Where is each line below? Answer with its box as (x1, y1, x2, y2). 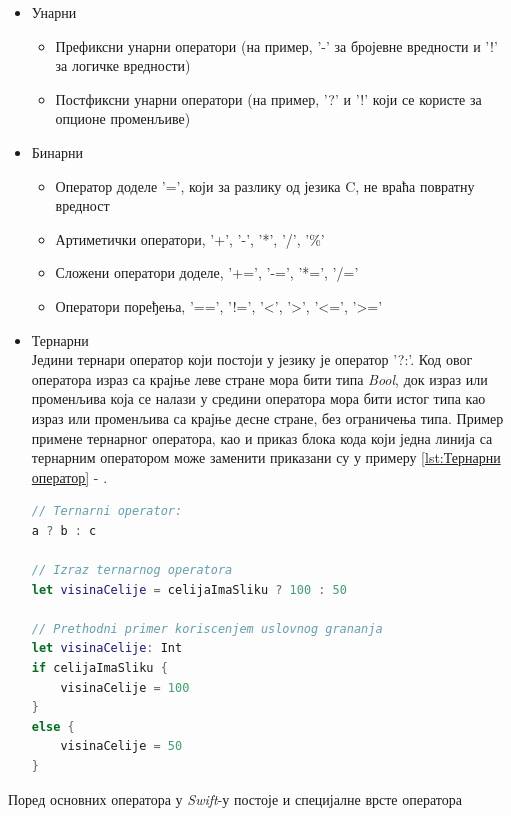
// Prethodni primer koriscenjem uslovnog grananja (31, 621, 383, 636)
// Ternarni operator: (31, 504, 183, 519)
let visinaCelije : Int (31, 641, 183, 656)
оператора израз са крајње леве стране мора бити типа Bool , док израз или (31, 368, 488, 389)
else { (31, 719, 75, 734)
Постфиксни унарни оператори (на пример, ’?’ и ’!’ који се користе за (55, 88, 482, 109)
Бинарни (31, 141, 84, 162)
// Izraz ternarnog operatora (31, 563, 233, 578)
